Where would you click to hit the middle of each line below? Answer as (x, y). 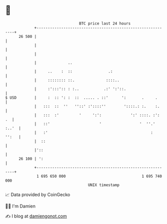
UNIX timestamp (104, 185)
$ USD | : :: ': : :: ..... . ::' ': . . (81, 98)
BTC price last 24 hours (105, 23)
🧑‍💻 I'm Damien (20, 206)
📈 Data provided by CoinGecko (38, 195)
